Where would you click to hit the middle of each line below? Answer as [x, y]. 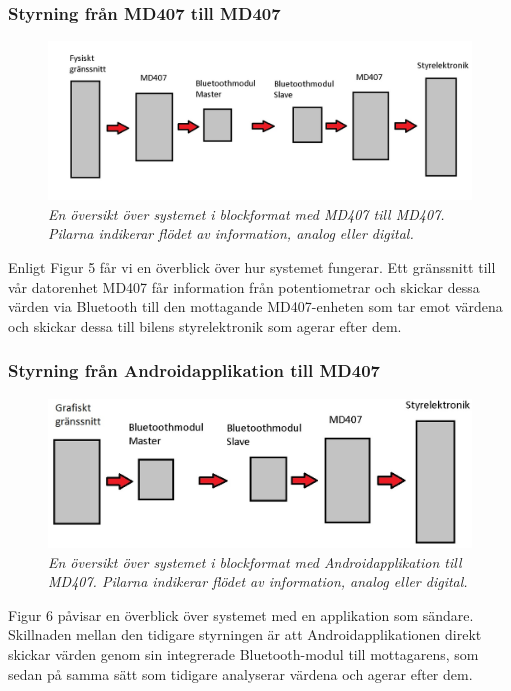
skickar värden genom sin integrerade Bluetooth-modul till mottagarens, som [243, 654]
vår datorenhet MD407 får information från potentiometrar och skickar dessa [244, 286]
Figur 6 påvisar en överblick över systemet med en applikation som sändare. [241, 614]
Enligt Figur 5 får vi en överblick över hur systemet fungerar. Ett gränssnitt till [252, 267]
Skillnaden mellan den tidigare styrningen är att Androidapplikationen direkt [245, 634]
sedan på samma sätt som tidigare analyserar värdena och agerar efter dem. [240, 673]
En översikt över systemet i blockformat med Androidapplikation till [255, 561]
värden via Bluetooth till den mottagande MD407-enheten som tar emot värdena [255, 306]
